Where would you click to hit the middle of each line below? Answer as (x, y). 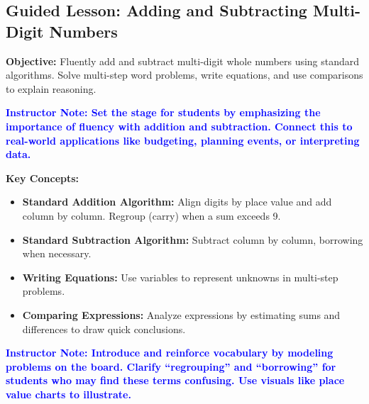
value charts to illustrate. (68, 394)
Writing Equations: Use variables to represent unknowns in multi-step (180, 277)
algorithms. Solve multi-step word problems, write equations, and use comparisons (184, 75)
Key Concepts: (43, 178)
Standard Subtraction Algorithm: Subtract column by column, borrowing (193, 239)
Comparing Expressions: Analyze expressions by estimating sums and (181, 314)
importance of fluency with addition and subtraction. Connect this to (179, 126)
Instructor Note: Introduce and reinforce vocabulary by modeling (170, 353)
